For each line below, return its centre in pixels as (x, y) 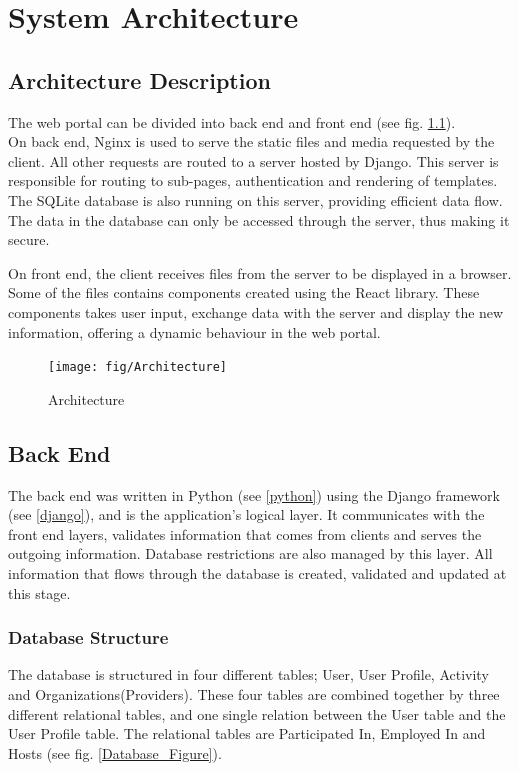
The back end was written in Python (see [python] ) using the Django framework (254, 494)
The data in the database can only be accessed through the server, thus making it (259, 219)
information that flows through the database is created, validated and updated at (257, 572)
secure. (29, 239)
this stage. (39, 592)
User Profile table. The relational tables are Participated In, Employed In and (247, 733)
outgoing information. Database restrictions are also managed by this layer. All (250, 553)
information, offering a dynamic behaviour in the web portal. (194, 331)
